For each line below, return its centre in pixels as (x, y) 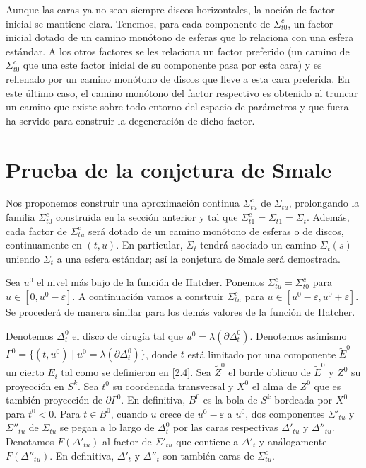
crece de (177, 413)
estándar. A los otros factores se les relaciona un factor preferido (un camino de (178, 51)
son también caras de (208, 455)
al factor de (127, 441)
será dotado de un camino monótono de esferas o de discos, (216, 230)
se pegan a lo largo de (107, 427)
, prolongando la (324, 203)
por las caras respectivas (226, 427)
